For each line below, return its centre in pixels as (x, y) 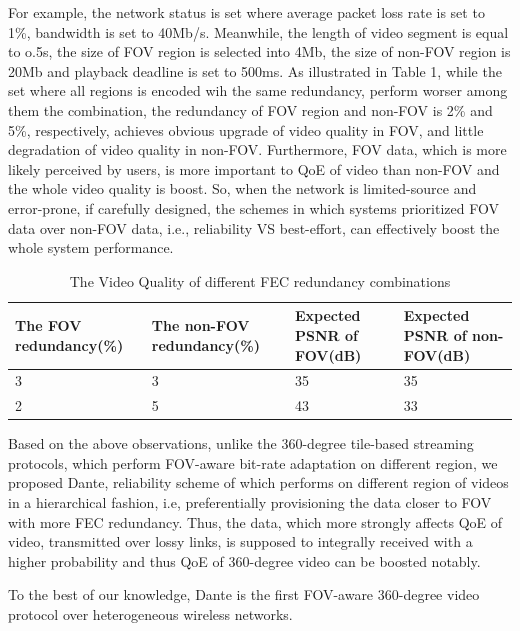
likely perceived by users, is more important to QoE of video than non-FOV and (254, 168)
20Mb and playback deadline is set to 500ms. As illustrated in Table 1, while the (255, 70)
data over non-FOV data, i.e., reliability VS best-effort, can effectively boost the (254, 227)
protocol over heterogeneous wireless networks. (150, 614)
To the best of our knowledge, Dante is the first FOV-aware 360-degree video (244, 594)
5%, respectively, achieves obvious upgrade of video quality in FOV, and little (246, 129)
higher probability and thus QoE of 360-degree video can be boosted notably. (244, 560)
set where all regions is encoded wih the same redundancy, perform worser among (258, 90)
